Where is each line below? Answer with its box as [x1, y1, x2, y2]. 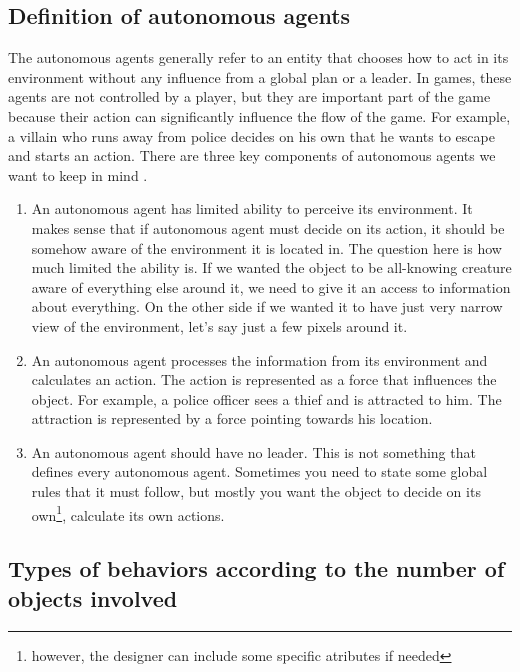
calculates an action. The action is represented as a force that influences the [31, 369, 497, 390]
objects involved [8, 582, 178, 613]
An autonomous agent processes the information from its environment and [31, 349, 488, 370]
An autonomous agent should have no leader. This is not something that [31, 441, 476, 462]
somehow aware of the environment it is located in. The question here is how [31, 237, 502, 258]
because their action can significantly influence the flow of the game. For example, [8, 105, 511, 126]
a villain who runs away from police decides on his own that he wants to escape [8, 125, 495, 146]
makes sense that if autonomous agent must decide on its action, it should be [31, 217, 505, 238]
